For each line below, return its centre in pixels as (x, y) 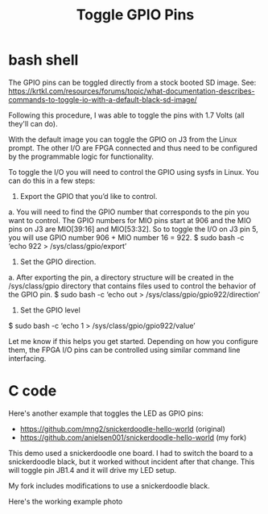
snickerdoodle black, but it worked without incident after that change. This (132, 462)
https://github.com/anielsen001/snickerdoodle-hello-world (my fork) (133, 437)
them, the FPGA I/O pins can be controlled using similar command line (124, 350)
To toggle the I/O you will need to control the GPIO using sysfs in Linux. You (134, 172)
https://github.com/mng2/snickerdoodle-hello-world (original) (122, 429)
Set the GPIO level (50, 310)
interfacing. (27, 358)
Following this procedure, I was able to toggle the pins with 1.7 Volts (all (126, 115)
